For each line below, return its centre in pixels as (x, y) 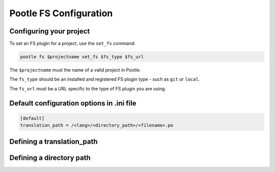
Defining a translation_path (53, 141)
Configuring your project (50, 31)
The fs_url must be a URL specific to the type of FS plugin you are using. (88, 88)
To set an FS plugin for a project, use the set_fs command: (73, 44)
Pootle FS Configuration (61, 13)
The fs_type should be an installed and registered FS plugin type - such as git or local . (105, 79)
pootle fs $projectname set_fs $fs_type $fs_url (82, 57)
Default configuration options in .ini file (73, 103)
